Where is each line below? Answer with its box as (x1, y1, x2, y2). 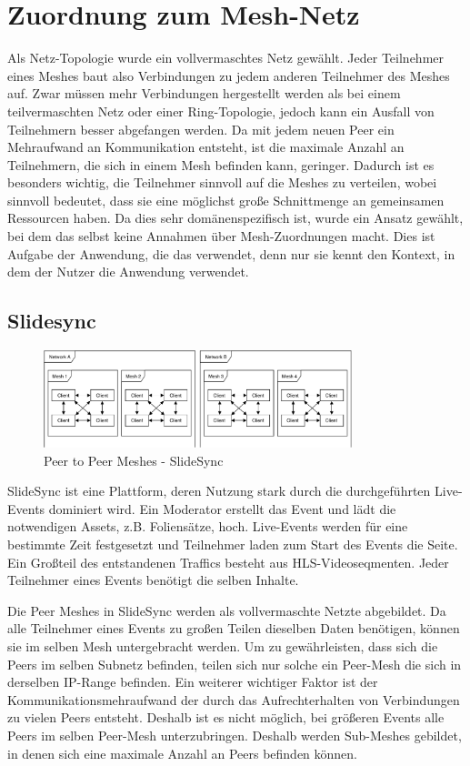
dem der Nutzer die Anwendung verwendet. (7, 262, 249, 281)
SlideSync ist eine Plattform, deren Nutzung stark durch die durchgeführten (7, 481, 431, 500)
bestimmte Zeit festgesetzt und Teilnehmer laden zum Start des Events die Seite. (7, 535, 458, 553)
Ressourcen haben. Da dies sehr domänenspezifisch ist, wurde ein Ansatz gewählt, (7, 208, 464, 227)
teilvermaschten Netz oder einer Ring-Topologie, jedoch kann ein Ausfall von (7, 101, 435, 120)
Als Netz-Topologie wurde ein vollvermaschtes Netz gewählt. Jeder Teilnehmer (7, 48, 445, 67)
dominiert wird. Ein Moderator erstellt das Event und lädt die (48, 499, 396, 518)
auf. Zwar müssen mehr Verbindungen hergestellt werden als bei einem (7, 84, 401, 103)
